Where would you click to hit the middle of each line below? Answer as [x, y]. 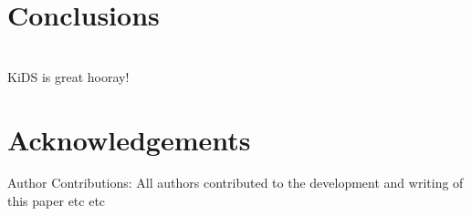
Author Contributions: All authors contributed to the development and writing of [235, 183]
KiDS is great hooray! [68, 76]
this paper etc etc [57, 201]
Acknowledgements [129, 139]
